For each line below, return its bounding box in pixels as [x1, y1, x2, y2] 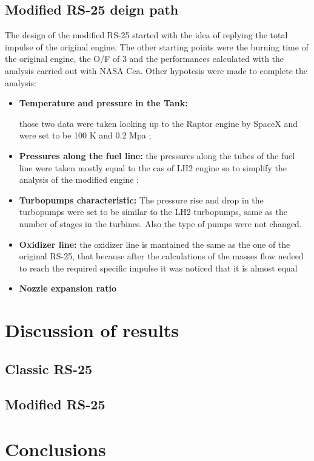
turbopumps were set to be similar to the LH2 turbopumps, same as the [19, 205, 287, 218]
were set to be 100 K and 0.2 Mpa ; [19, 129, 152, 142]
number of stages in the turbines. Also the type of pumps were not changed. [19, 217, 302, 230]
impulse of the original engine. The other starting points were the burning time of [5, 40, 309, 53]
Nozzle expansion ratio [19, 282, 116, 295]
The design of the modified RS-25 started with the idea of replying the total [5, 29, 288, 41]
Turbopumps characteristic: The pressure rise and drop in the [19, 193, 264, 206]
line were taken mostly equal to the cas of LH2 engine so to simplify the [19, 161, 287, 174]
